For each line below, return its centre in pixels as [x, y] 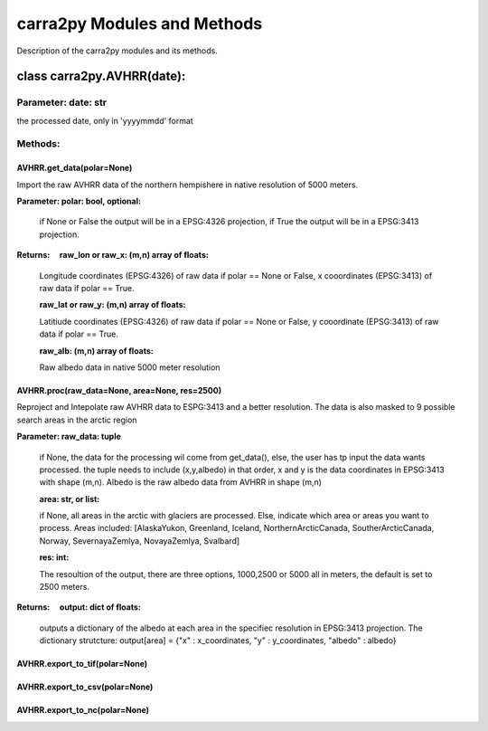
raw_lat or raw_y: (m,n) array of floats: [113, 305]
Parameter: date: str [62, 102]
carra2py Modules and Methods [140, 24]
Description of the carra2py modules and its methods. [117, 51]
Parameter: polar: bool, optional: [79, 201]
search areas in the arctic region [77, 420]
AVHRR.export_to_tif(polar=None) [82, 664]
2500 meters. [65, 587]
